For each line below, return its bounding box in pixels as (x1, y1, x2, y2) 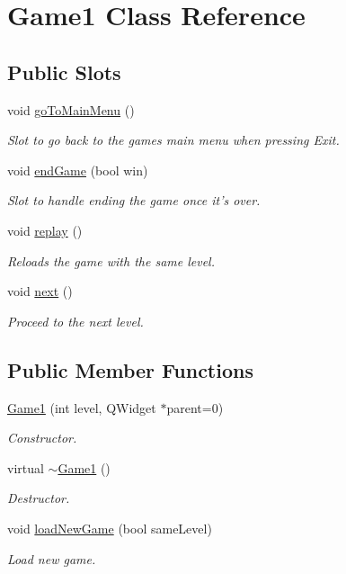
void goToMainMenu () (7, 100, 135, 119)
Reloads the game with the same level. (7, 251, 215, 270)
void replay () (7, 220, 83, 239)
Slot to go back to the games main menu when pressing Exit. (7, 130, 340, 149)
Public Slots (7, 58, 121, 85)
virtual (7, 458, 44, 477)
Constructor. (7, 428, 77, 447)
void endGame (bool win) (7, 160, 148, 179)
